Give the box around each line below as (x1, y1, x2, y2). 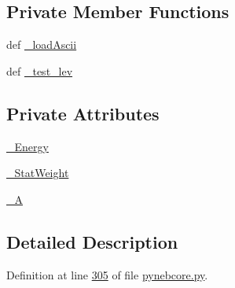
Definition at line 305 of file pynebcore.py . (6, 266, 208, 282)
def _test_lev (6, 62, 73, 79)
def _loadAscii (6, 36, 77, 53)
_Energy (6, 138, 49, 154)
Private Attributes (6, 101, 160, 125)
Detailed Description (6, 229, 178, 253)
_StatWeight (6, 164, 69, 181)
